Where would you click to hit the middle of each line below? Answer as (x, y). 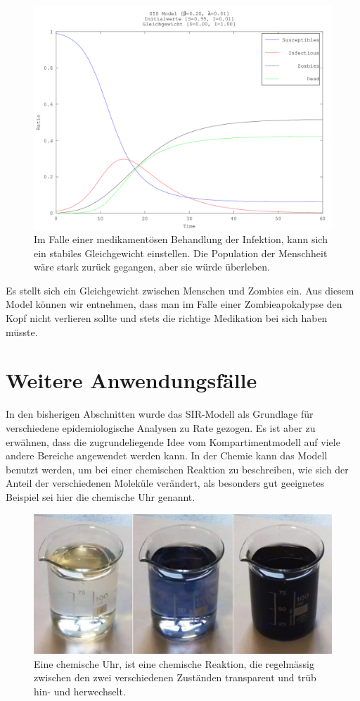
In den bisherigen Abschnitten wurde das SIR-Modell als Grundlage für (160, 414)
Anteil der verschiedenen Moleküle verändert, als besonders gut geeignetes (165, 483)
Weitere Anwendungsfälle (131, 380)
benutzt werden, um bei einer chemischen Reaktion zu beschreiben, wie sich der (177, 469)
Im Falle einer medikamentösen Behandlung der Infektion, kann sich (181, 239)
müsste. (22, 331)
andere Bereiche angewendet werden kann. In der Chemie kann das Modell (167, 455)
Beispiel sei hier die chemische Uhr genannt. (101, 496)
